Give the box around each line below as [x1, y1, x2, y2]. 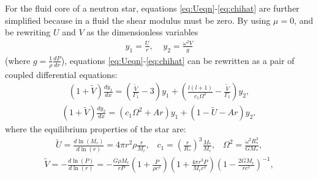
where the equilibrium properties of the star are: [5, 123, 186, 135]
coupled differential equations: [5, 68, 118, 80]
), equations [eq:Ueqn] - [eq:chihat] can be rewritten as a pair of [61, 54, 295, 66]
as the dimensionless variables [86, 26, 199, 38]
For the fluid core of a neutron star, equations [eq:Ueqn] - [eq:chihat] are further [5, 2, 300, 14]
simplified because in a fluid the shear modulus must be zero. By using [5, 13, 271, 26]
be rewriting [5, 26, 51, 38]
